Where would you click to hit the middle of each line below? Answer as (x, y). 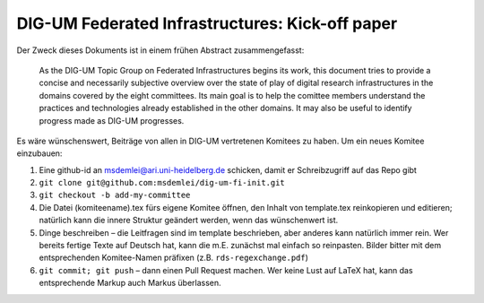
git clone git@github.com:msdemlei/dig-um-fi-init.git (162, 183)
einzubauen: (39, 153)
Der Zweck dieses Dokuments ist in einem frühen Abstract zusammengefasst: (160, 50)
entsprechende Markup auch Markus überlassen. (130, 283)
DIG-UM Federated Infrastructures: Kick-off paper (207, 23)
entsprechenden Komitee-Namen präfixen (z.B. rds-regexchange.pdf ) (174, 258)
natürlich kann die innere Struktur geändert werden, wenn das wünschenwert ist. (189, 221)
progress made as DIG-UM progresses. (112, 120)
